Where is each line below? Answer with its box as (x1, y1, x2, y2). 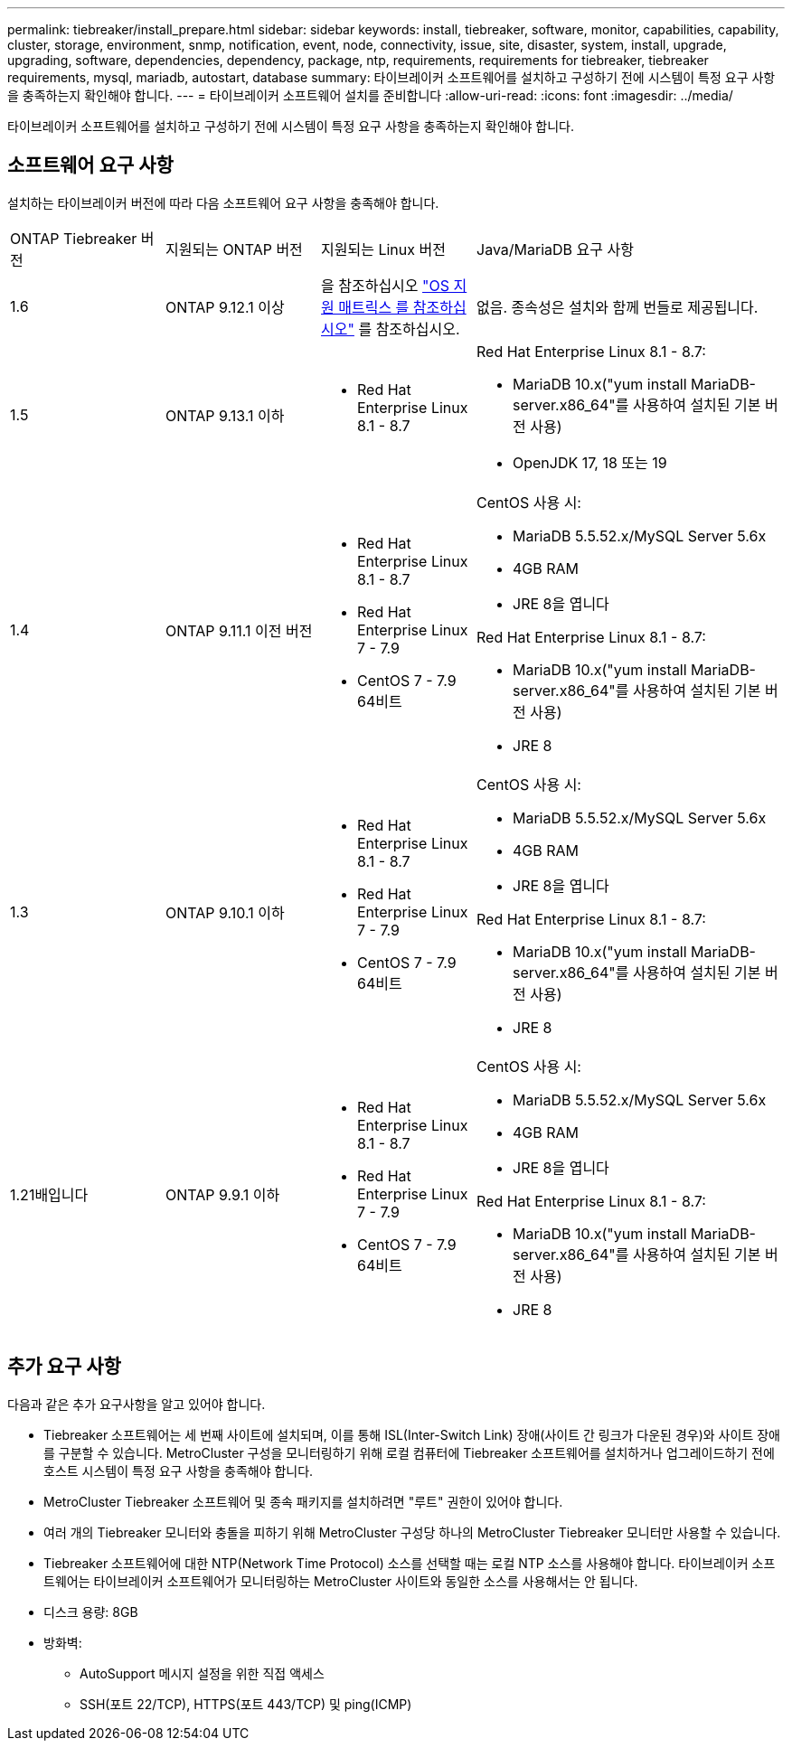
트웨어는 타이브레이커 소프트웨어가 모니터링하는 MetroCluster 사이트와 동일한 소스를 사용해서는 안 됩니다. (43, 1573, 638, 1589)
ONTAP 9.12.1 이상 (165, 297, 285, 316)
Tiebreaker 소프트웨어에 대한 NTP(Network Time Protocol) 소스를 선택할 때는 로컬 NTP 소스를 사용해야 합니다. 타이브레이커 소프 (43, 1555, 776, 1571)
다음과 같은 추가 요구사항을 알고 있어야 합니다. (7, 1396, 266, 1412)
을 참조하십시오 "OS (321, 276, 449, 295)
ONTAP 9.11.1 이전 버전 (165, 621, 313, 640)
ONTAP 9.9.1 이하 (165, 1185, 280, 1204)
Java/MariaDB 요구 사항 (476, 240, 634, 258)
